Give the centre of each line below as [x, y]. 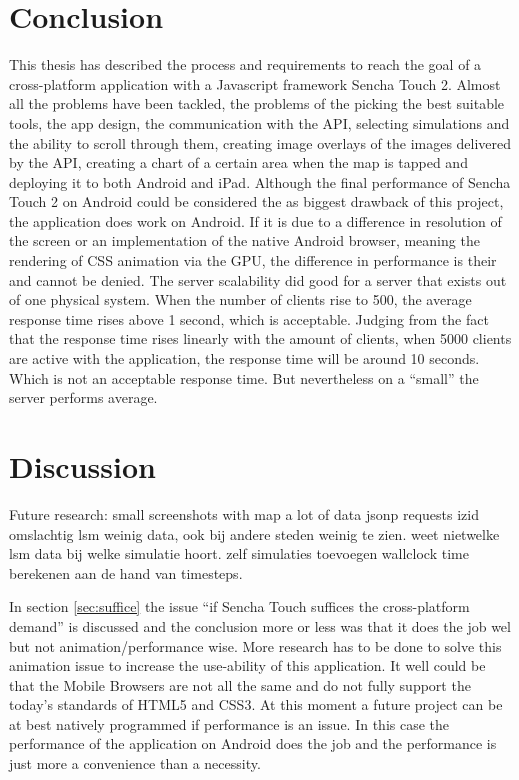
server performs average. [83, 397]
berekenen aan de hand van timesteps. [126, 572]
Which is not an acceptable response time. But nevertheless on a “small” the [244, 377]
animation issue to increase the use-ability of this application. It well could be [247, 665]
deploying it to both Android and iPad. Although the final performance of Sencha [260, 181]
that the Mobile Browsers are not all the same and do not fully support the [240, 684]
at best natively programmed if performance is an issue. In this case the [229, 723]
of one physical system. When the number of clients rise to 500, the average [240, 299]
